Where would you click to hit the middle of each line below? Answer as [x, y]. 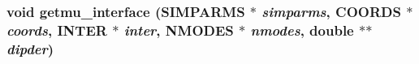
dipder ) [30, 48]
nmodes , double [302, 30]
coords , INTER [57, 30]
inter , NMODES [179, 30]
